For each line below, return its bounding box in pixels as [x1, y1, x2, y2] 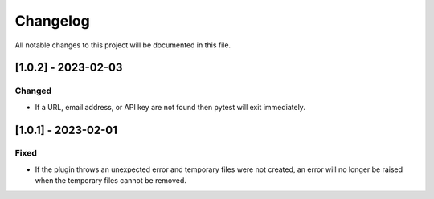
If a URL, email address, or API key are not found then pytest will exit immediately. [35, 102, 305, 112]
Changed [14, 85, 52, 96]
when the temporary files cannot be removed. [35, 176, 186, 185]
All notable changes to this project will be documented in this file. [14, 40, 231, 50]
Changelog [14, 12, 90, 30]
